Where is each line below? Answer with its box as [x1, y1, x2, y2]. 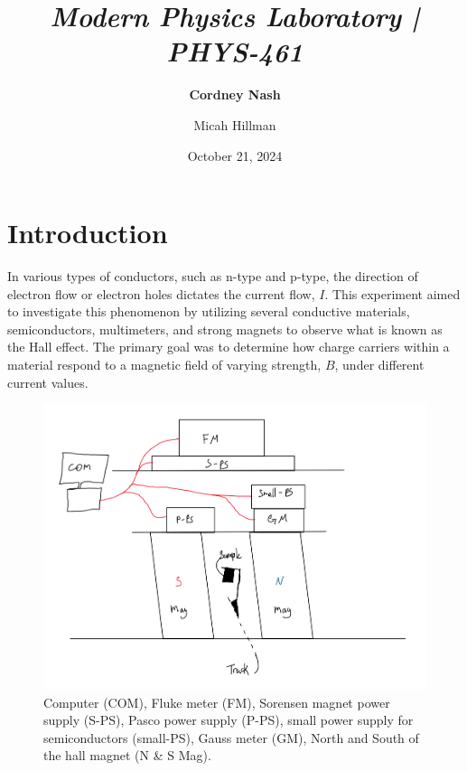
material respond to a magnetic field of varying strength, [7, 355, 322, 373]
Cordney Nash [189, 85, 281, 104]
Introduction [7, 214, 168, 251]
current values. [7, 372, 89, 391]
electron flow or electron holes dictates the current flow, [7, 284, 315, 303]
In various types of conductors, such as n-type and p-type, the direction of [7, 267, 418, 286]
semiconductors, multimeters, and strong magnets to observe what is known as [7, 319, 443, 338]
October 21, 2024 [187, 146, 283, 165]
